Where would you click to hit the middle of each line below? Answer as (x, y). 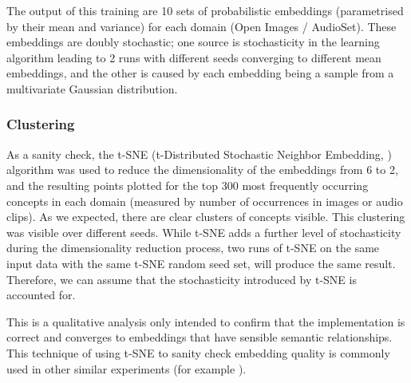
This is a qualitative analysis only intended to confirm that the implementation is (206, 321)
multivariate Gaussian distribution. (92, 88)
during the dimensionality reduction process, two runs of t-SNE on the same (193, 248)
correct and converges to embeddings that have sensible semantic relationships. (200, 337)
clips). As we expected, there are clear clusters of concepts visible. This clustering (206, 217)
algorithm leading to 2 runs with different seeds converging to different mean (194, 57)
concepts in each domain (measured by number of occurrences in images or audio (205, 201)
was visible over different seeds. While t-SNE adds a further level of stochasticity (204, 232)
